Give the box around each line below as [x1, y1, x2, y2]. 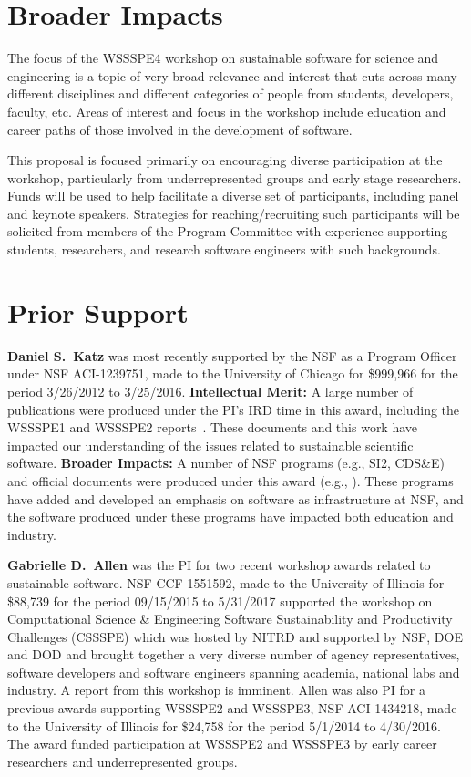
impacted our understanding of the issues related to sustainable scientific [7, 435, 414, 454]
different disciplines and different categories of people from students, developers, [7, 84, 454, 103]
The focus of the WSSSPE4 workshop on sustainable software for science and [7, 48, 439, 67]
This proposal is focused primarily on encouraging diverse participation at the [7, 150, 443, 170]
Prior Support [7, 293, 189, 330]
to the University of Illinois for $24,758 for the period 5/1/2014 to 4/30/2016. [7, 716, 441, 735]
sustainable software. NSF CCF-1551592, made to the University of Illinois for [7, 573, 445, 592]
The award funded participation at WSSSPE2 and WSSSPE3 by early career [7, 734, 437, 753]
